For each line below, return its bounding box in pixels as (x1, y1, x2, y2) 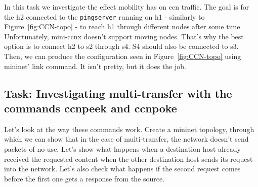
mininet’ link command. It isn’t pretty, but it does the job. (4, 60, 186, 71)
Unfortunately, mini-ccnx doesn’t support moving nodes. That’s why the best (4, 31, 244, 41)
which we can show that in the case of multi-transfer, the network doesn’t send (4, 134, 249, 144)
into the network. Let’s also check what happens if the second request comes (4, 163, 241, 174)
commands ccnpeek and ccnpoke (4, 100, 177, 115)
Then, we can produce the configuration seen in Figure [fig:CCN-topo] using (4, 51, 241, 61)
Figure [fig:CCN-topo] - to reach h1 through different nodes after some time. (4, 21, 242, 32)
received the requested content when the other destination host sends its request (4, 153, 253, 164)
